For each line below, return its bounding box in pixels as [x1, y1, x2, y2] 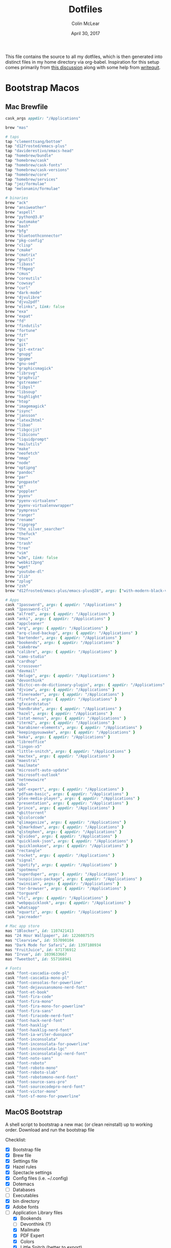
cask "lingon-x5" [5, 744, 42, 749]
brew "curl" [5, 285, 31, 291]
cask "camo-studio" [5, 654, 47, 660]
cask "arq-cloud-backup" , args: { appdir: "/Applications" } [5, 630, 138, 636]
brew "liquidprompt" [5, 437, 49, 442]
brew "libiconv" [5, 432, 40, 437]
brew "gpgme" [5, 356, 33, 361]
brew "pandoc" [5, 470, 36, 475]
